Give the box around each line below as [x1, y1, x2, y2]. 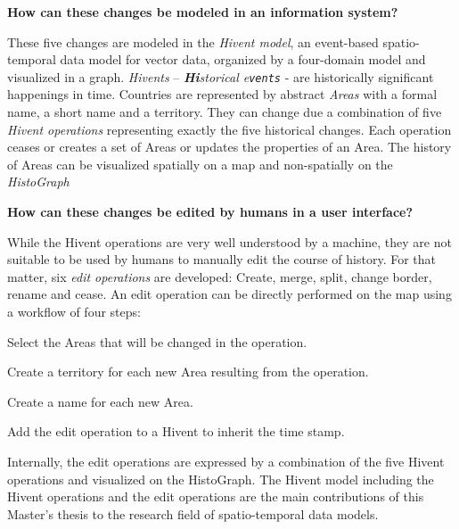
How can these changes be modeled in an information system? [7, 3, 398, 21]
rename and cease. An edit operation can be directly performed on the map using [7, 285, 452, 303]
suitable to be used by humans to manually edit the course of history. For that [7, 250, 436, 269]
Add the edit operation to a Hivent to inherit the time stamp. [7, 422, 345, 441]
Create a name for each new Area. [7, 392, 193, 410]
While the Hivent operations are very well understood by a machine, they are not [7, 232, 452, 251]
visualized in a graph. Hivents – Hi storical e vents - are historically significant [7, 67, 434, 86]
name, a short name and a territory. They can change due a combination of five [7, 103, 442, 121]
